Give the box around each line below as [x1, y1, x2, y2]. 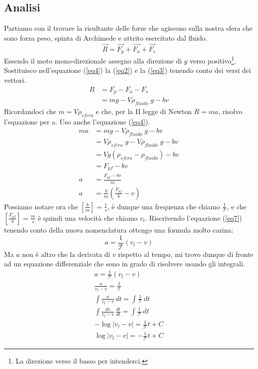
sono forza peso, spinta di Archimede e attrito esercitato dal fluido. [4, 32, 207, 43]
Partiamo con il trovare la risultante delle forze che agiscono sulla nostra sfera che [4, 23, 253, 33]
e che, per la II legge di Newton [96, 106, 192, 116]
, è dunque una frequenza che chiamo [107, 201, 220, 211]
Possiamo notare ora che [4, 201, 78, 211]
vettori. [4, 74, 26, 85]
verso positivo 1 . [190, 54, 236, 65]
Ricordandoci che [4, 106, 57, 116]
